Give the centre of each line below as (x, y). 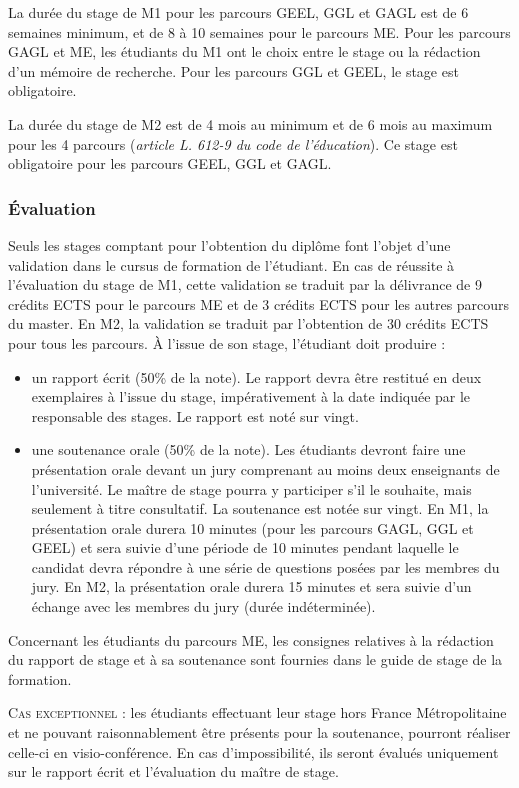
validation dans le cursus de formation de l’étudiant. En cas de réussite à (231, 264)
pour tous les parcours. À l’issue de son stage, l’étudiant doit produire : (227, 342)
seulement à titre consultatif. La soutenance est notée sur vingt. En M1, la (260, 508)
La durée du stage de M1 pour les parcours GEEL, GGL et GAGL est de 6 (238, 12)
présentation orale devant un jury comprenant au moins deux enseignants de (265, 468)
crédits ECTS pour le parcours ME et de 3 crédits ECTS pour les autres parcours (259, 303)
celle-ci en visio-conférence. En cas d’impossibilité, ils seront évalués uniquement (253, 751)
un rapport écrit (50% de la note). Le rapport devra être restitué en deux (256, 376)
